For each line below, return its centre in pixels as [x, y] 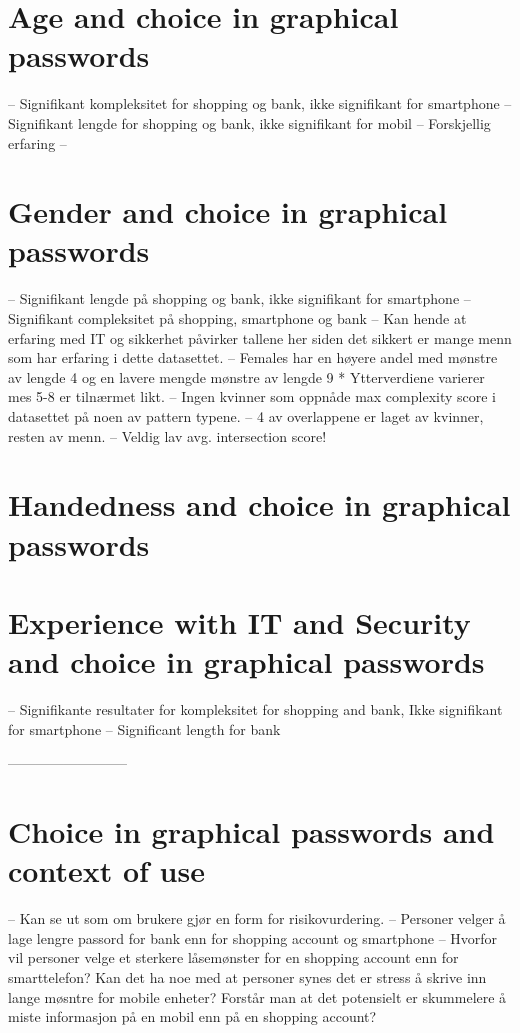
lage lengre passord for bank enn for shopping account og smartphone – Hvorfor [253, 937]
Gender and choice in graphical [228, 211]
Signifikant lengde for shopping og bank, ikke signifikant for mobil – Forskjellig [249, 122]
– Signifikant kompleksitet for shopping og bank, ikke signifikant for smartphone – [260, 103]
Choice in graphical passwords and [251, 831]
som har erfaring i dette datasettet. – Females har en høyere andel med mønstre [253, 357]
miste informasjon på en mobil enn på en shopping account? [192, 1016]
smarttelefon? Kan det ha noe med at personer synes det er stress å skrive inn [247, 976]
